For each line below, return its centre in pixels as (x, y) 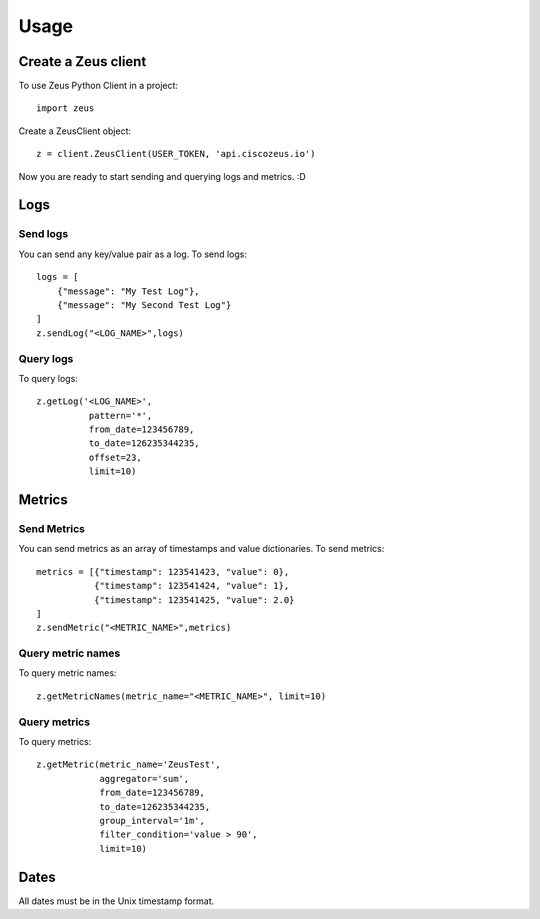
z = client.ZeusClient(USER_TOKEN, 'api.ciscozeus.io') (176, 154)
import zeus (65, 108)
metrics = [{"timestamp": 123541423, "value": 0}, (163, 571)
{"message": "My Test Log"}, (128, 291)
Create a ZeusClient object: (75, 131)
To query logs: (48, 378)
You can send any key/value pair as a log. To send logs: (133, 254)
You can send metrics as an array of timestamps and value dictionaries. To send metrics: (201, 549)
